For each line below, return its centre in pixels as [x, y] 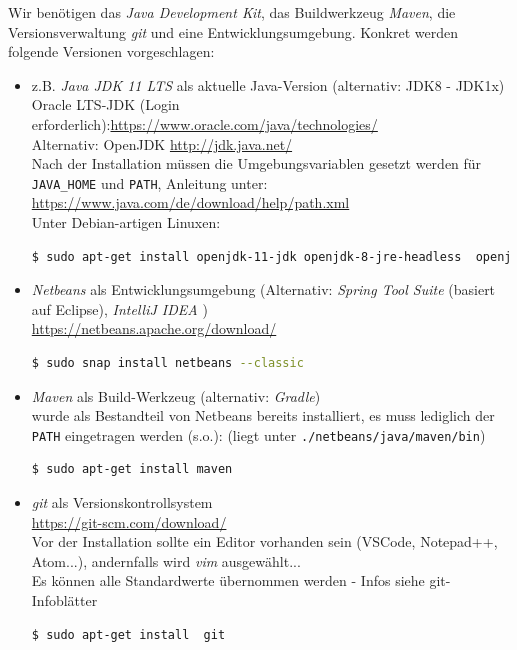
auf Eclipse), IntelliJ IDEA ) [119, 308]
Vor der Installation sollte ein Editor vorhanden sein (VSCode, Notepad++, [264, 541]
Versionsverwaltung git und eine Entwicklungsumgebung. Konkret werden [233, 31]
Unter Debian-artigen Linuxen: [126, 222]
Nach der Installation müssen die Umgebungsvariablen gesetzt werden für [256, 163]
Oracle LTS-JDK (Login [105, 104]
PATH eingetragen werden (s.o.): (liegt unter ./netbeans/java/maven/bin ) [258, 434]
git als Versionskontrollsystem [122, 502]
